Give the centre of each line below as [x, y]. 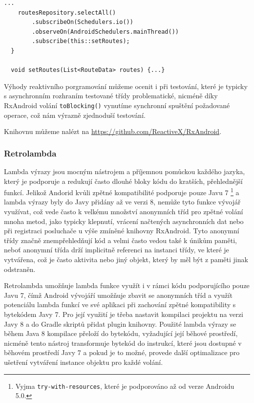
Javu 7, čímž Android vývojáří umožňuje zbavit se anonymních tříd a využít [118, 295]
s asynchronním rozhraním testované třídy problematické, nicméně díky [111, 96]
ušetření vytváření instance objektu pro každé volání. [84, 362]
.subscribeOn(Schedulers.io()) [83, 22]
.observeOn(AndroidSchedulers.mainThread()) [105, 32]
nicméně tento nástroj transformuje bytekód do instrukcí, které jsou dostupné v [123, 343]
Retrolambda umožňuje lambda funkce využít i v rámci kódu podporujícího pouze [127, 285]
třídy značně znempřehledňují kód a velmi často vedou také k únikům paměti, [120, 240]
